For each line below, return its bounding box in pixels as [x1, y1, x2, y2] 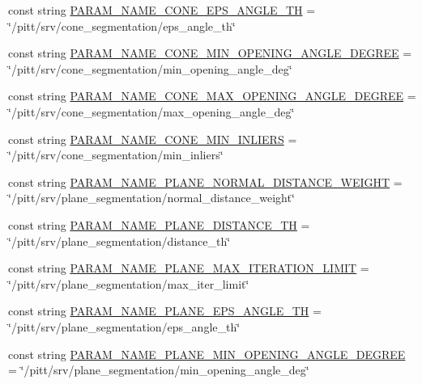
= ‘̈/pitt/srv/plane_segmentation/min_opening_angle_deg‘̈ [8, 361, 309, 378]
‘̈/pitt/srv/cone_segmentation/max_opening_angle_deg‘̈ [8, 103, 295, 120]
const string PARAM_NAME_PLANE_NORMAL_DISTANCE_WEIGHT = [8, 173, 403, 190]
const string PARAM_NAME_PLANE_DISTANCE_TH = [8, 216, 310, 233]
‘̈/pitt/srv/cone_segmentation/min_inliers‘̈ [8, 146, 224, 163]
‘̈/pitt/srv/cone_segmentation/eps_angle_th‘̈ [8, 17, 236, 34]
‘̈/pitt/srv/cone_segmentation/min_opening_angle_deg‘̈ [8, 60, 292, 77]
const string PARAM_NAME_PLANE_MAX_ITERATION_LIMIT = [8, 260, 369, 276]
